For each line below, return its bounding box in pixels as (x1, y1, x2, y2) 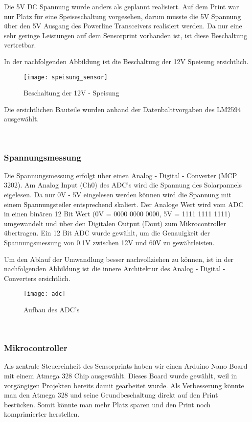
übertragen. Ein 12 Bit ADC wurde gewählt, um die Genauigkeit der (4, 228, 210, 238)
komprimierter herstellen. (4, 409, 80, 419)
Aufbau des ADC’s (23, 305, 80, 314)
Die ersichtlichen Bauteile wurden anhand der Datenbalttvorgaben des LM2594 (4, 104, 241, 114)
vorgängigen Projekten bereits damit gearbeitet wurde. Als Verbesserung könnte (4, 380, 244, 390)
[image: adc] (23, 290, 66, 298)
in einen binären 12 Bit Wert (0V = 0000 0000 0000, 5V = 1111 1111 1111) (4, 209, 230, 219)
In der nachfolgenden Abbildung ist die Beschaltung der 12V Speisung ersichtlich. (4, 56, 249, 66)
